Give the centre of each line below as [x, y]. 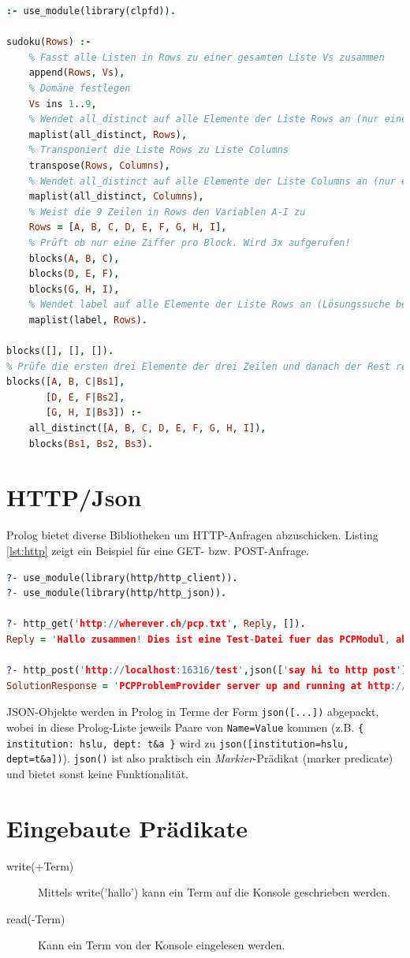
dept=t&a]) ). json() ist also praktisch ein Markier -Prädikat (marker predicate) [200, 758]
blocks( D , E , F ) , [74, 274]
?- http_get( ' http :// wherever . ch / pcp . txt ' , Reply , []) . [156, 624]
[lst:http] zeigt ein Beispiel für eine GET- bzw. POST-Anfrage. [158, 550]
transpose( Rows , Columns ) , [99, 165]
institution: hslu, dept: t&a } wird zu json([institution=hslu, [178, 742]
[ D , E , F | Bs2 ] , [86, 397]
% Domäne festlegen [80, 88]
